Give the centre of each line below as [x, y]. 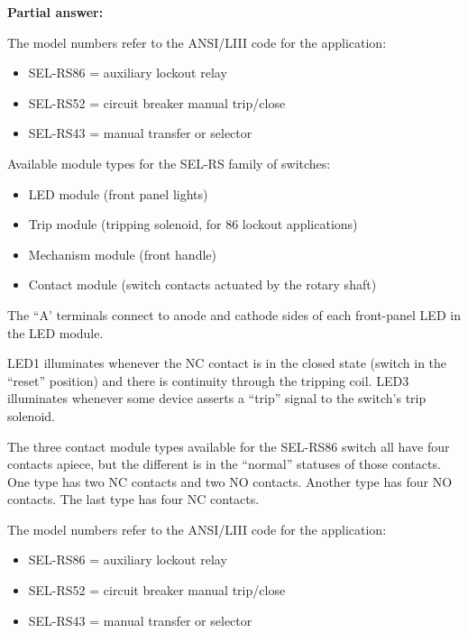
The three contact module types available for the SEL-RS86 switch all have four [229, 446]
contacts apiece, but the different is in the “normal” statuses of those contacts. [224, 464]
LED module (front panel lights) [118, 193]
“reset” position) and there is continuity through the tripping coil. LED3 [208, 380]
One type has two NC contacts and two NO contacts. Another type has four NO [230, 481]
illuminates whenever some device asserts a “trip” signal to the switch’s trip [217, 398]
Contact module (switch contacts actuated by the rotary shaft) [202, 284]
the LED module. [55, 332]
